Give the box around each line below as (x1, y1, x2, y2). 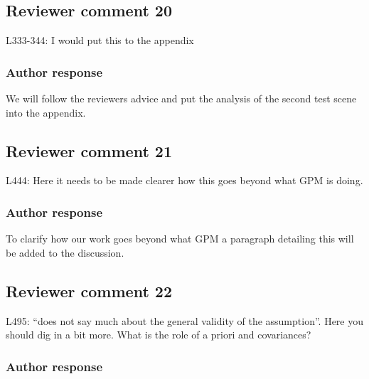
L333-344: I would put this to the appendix (6, 33, 194, 48)
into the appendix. (6, 105, 86, 119)
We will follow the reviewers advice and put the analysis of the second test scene (6, 91, 357, 106)
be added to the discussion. (6, 245, 124, 260)
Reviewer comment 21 (6, 139, 172, 161)
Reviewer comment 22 (6, 279, 172, 301)
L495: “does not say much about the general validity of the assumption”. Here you (6, 313, 364, 328)
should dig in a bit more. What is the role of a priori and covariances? (6, 327, 311, 342)
